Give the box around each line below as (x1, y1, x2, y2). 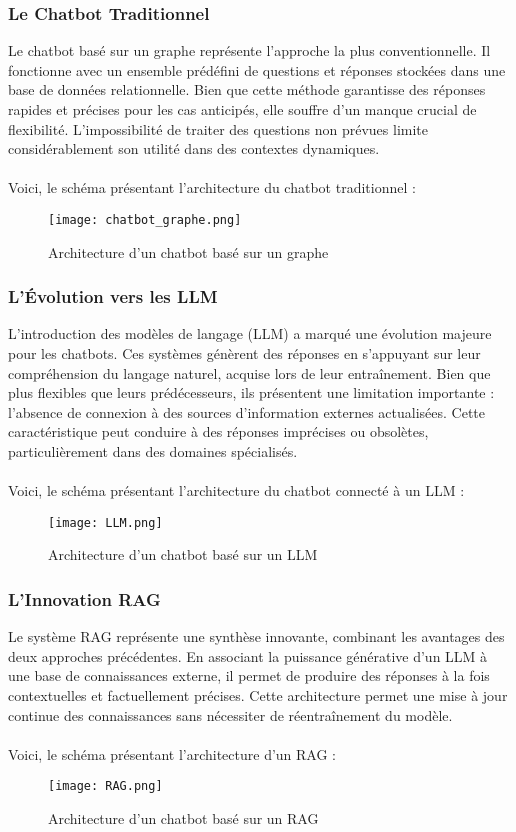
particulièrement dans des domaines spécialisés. (8, 441, 298, 461)
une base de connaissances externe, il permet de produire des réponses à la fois (8, 665, 490, 686)
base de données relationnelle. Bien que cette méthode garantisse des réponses (8, 79, 486, 100)
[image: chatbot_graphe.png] (48, 212, 242, 227)
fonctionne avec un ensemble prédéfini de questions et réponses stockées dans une (8, 59, 506, 80)
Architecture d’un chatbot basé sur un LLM (48, 544, 318, 565)
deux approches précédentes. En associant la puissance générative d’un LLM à (8, 645, 488, 666)
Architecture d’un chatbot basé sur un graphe (48, 241, 329, 262)
